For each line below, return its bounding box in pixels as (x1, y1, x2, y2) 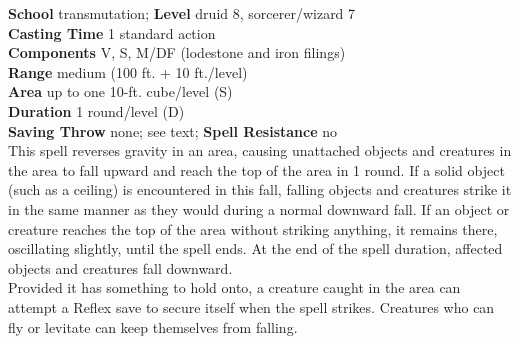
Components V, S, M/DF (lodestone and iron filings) (8, 42, 346, 63)
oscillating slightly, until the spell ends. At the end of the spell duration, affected (8, 238, 503, 259)
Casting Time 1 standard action (8, 22, 216, 43)
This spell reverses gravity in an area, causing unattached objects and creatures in (8, 140, 512, 161)
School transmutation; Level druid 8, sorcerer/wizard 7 (8, 3, 356, 23)
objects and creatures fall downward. (8, 257, 233, 278)
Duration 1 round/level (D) (8, 100, 185, 121)
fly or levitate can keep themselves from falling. (8, 316, 298, 337)
